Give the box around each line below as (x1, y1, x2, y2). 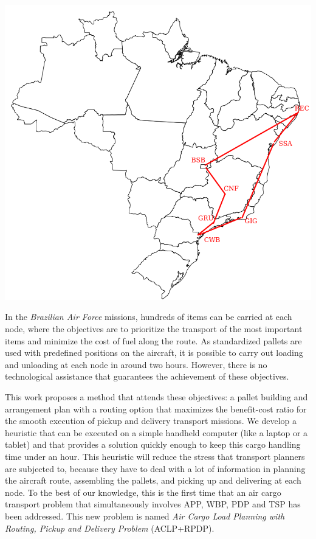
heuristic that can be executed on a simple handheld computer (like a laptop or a (5, 426, 308, 439)
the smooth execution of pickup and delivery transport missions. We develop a (5, 414, 297, 427)
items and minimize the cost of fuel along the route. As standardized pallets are (5, 334, 302, 347)
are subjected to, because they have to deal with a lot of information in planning (5, 462, 306, 475)
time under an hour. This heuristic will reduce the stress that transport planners (5, 450, 305, 462)
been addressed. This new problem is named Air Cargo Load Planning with (5, 509, 285, 522)
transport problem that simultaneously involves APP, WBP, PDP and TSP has (5, 498, 301, 510)
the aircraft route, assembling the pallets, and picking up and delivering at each (5, 474, 301, 487)
